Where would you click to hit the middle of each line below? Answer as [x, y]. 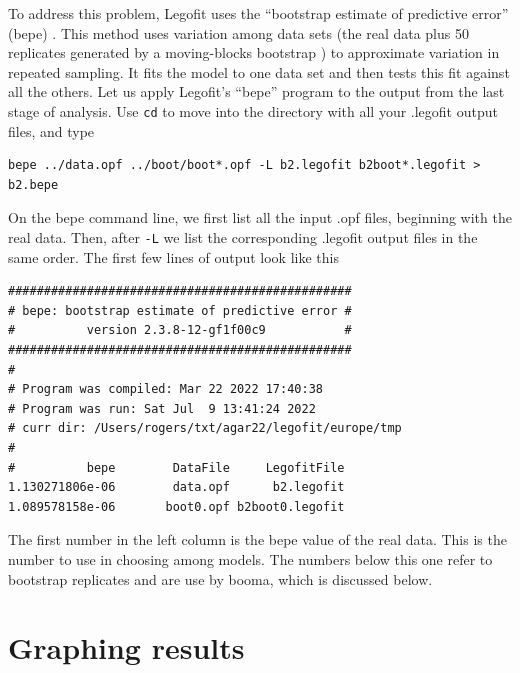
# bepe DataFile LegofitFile [176, 467]
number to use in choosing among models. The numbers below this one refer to [250, 558]
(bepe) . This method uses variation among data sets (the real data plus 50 [238, 32]
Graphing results [126, 647]
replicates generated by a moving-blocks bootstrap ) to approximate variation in [254, 52]
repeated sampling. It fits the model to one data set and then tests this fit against [259, 71]
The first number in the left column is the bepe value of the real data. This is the [257, 539]
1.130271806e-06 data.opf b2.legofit [176, 487]
